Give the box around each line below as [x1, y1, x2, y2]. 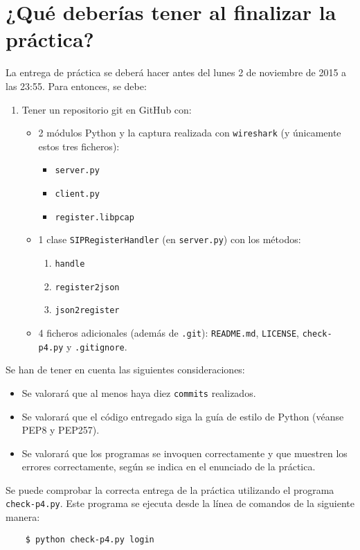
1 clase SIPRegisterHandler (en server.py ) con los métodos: [38, 232, 301, 247]
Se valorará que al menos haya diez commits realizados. [21, 385, 256, 400]
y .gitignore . [66, 339, 127, 353]
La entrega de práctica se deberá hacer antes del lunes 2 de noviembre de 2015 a [6, 65, 347, 80]
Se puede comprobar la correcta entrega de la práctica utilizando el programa [6, 482, 334, 497]
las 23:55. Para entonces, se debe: [6, 78, 147, 93]
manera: [6, 510, 40, 524]
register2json [55, 282, 120, 292]
